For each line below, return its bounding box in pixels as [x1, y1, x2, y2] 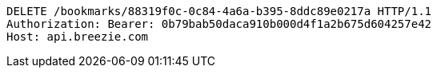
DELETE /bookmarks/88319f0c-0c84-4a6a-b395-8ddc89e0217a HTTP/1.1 [6, 5, 432, 18]
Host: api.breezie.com [6, 30, 149, 43]
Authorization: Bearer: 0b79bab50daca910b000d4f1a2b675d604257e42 [6, 18, 432, 30]
